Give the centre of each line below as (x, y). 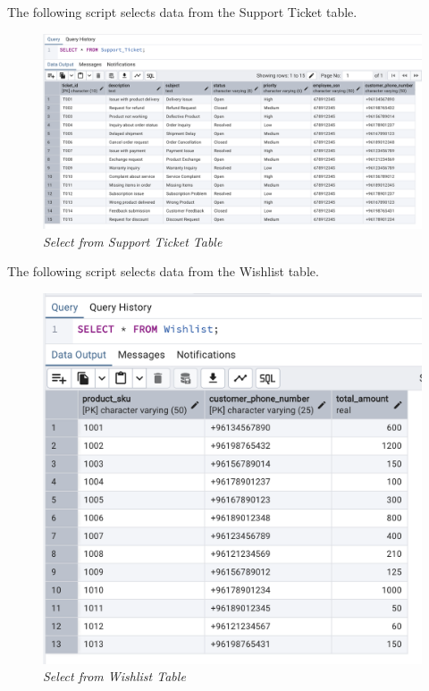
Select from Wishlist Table (114, 676)
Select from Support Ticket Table (133, 241)
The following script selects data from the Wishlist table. (163, 271)
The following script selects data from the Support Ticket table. (182, 12)
